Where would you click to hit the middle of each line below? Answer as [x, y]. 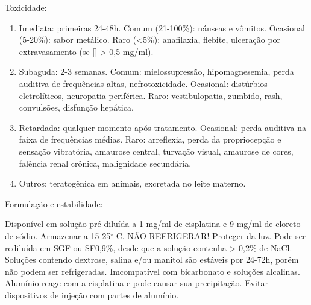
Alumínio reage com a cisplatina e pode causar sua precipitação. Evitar [137, 283]
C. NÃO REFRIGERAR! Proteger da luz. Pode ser [211, 235]
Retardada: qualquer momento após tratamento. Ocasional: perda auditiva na [162, 127]
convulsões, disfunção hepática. [76, 107]
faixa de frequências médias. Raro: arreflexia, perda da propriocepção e [150, 139]
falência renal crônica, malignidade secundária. [105, 163]
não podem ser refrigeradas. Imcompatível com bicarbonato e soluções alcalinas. [152, 271]
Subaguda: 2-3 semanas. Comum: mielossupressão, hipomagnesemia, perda [156, 72]
